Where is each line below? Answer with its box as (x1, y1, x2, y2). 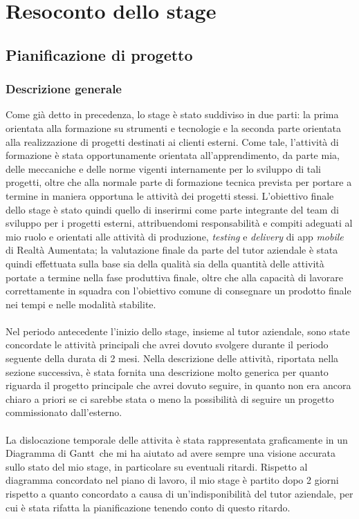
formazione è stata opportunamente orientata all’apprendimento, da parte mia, (6, 148, 340, 162)
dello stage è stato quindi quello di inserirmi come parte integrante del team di (6, 202, 339, 216)
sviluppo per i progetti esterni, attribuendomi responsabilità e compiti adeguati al (6, 216, 353, 230)
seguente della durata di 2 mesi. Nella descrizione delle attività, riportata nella (6, 351, 339, 366)
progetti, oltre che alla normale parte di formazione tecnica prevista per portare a (6, 175, 352, 189)
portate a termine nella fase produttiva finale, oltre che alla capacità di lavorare (6, 270, 343, 284)
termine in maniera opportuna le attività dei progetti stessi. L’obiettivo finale (6, 188, 334, 202)
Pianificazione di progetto (6, 44, 193, 65)
